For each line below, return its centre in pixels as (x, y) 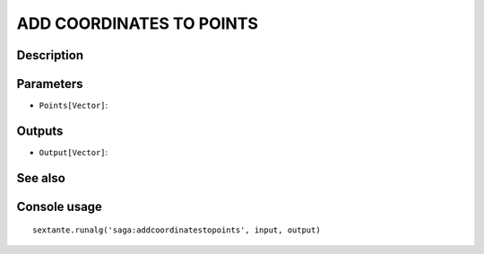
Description (50, 55)
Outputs (40, 131)
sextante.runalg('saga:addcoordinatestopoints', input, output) (177, 230)
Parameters (50, 84)
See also (41, 178)
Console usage (60, 206)
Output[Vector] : (73, 152)
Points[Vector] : (73, 105)
